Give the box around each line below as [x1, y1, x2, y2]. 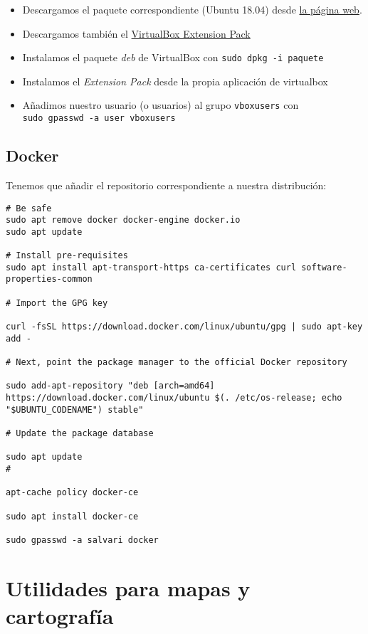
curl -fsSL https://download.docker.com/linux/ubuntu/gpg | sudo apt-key [6, 322, 363, 332]
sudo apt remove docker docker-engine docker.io [6, 215, 241, 226]
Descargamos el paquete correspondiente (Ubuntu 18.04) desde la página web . [22, 2, 362, 16]
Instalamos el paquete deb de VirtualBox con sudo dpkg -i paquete [22, 50, 324, 65]
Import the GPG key [16, 297, 108, 308]
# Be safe [6, 203, 52, 213]
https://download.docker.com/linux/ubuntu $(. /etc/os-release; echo [6, 393, 342, 403]
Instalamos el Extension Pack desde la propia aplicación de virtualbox [22, 73, 328, 88]
